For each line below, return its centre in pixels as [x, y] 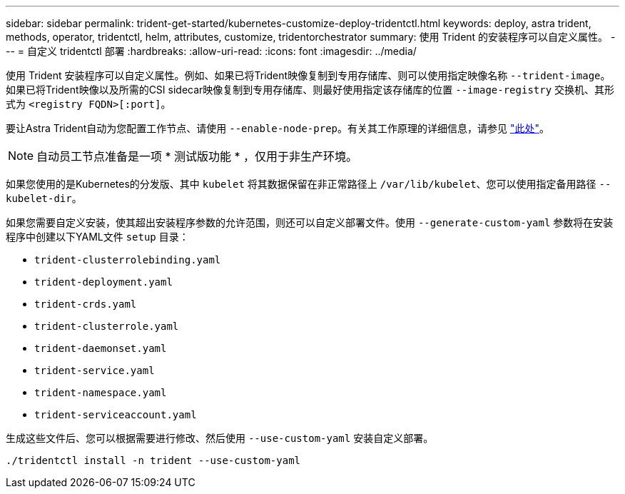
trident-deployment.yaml [103, 282]
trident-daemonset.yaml [101, 348]
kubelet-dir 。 [44, 198]
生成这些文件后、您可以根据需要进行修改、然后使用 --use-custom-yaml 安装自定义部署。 [220, 438]
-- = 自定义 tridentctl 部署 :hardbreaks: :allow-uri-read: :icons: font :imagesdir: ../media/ [211, 51]
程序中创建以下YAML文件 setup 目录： [97, 237]
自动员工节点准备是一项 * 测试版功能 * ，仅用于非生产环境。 [197, 156]
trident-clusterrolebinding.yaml [128, 260]
